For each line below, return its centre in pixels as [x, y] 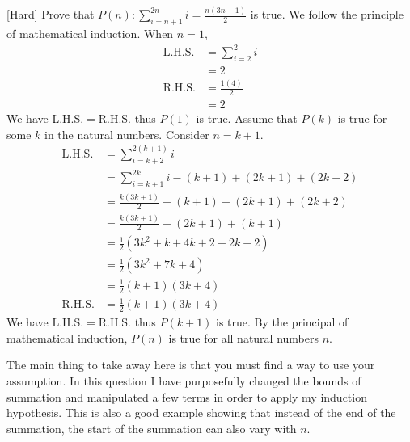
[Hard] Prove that [51, 14]
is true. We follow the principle [327, 14]
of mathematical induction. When [90, 34]
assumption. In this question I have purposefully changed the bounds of [184, 380]
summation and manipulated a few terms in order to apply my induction [187, 396]
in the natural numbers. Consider [127, 134]
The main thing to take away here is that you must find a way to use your [191, 365]
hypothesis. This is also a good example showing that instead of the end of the [201, 413]
